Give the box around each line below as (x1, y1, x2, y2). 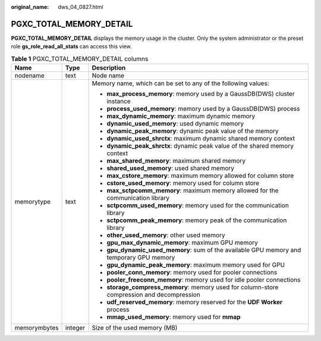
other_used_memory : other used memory (106, 231, 225, 239)
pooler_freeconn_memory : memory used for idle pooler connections (106, 276, 301, 284)
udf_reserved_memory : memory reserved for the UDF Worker (106, 298, 283, 306)
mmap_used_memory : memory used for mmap (106, 313, 241, 321)
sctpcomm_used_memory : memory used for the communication (106, 201, 289, 209)
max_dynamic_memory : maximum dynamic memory (106, 112, 256, 120)
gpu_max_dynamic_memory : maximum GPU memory (106, 239, 259, 247)
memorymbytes (14, 324, 59, 332)
